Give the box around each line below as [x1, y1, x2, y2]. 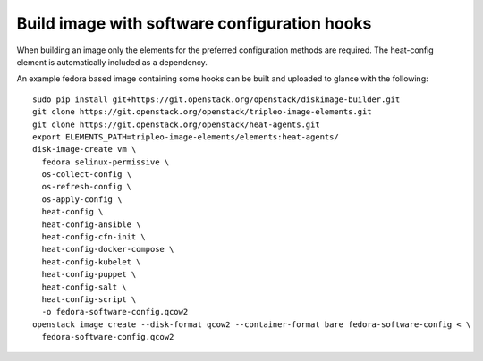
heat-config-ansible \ [41, 219, 141, 230]
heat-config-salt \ [41, 281, 127, 292]
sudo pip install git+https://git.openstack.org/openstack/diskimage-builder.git [32, 94, 401, 105]
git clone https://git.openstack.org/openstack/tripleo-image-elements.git [32, 107, 372, 117]
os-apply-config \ [41, 194, 123, 205]
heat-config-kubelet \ [41, 256, 141, 267]
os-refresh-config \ [41, 181, 132, 192]
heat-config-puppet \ [41, 269, 137, 280]
